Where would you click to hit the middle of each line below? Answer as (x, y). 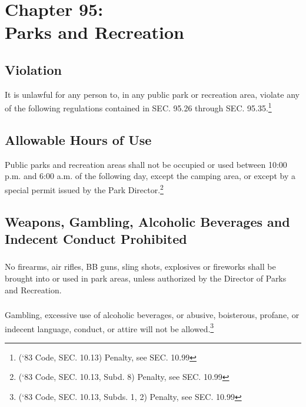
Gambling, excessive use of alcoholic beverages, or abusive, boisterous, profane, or (152, 315)
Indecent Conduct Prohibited (96, 239)
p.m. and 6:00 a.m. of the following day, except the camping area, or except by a (150, 176)
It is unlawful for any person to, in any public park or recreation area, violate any (152, 94)
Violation (34, 69)
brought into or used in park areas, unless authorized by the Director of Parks (146, 278)
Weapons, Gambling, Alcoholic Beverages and (147, 221)
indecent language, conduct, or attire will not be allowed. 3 (109, 327)
